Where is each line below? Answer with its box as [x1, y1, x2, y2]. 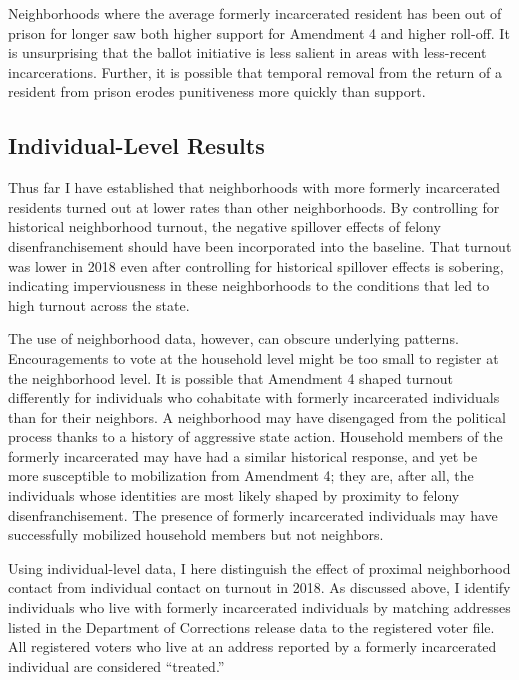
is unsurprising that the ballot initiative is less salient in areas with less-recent [8, 42, 487, 63]
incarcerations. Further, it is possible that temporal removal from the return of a [8, 61, 502, 82]
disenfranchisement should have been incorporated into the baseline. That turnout [8, 235, 512, 256]
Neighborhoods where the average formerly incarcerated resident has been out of [8, 3, 502, 23]
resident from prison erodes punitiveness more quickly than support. [8, 81, 426, 102]
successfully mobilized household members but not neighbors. [8, 524, 384, 545]
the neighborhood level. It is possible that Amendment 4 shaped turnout [8, 367, 453, 388]
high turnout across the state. [8, 294, 190, 315]
